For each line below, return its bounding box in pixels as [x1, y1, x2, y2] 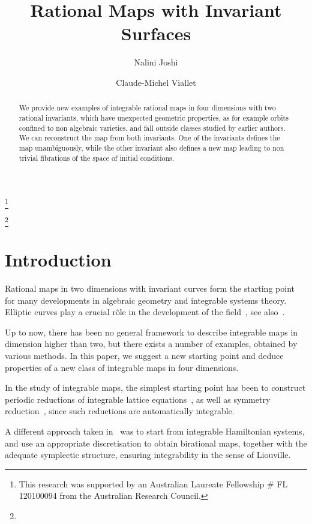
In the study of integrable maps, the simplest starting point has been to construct [5, 381, 306, 394]
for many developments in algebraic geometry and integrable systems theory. [5, 294, 287, 306]
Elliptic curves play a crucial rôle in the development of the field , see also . [5, 306, 285, 318]
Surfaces [121, 21, 191, 46]
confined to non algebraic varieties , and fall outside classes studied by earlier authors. [19, 122, 286, 133]
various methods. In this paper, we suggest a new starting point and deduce [5, 349, 284, 361]
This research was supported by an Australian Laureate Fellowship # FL [19, 477, 288, 490]
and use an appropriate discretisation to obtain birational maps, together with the [5, 436, 307, 449]
